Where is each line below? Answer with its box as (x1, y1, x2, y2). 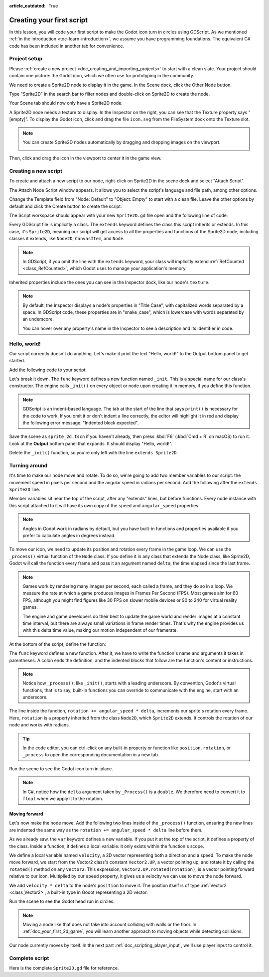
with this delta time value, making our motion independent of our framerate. (22, 627, 178, 633)
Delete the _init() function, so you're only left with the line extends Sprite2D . (9, 450, 178, 456)
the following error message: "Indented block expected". (22, 420, 139, 425)
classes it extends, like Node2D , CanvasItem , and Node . (9, 236, 125, 242)
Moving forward (9, 811, 43, 817)
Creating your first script (9, 15, 88, 24)
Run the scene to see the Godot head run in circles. (9, 898, 115, 904)
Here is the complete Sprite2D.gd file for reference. (9, 965, 119, 971)
